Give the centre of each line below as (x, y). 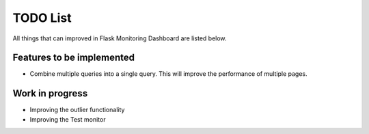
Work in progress (50, 93)
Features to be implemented (74, 58)
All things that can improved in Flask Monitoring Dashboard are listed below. (120, 38)
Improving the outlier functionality (77, 110)
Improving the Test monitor (68, 119)
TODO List (42, 18)
